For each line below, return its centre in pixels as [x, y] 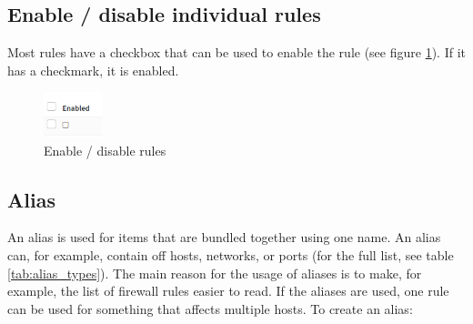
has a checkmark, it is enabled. [93, 70]
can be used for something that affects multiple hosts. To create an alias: [210, 308]
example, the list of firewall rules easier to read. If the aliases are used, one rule [228, 291]
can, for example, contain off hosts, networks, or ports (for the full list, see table [231, 255]
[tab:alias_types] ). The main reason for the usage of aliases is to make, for [215, 273]
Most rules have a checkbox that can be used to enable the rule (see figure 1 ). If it [236, 52]
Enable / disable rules [105, 150]
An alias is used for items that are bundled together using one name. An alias [224, 237]
